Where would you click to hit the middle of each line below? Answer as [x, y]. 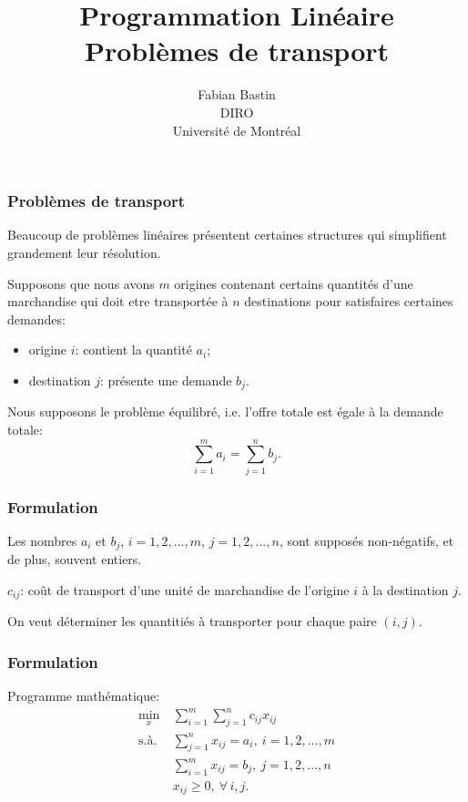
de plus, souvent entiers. [75, 559]
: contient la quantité [133, 350]
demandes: [36, 319]
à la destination [405, 589]
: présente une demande [166, 380]
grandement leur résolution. [84, 252]
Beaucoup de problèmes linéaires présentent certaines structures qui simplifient [227, 235]
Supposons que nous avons [81, 283]
